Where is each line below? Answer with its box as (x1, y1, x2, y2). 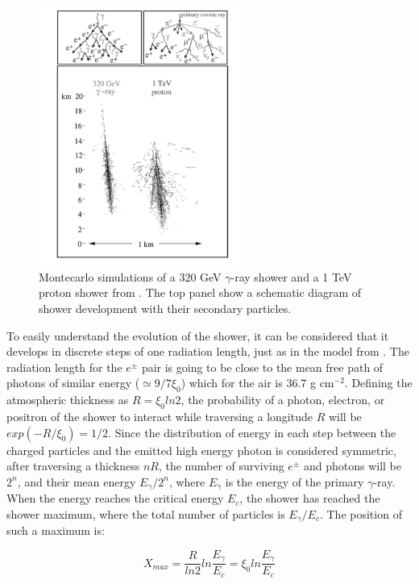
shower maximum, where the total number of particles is (6, 505, 285, 522)
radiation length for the (6, 358, 122, 375)
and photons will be (303, 457, 401, 474)
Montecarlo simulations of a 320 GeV (39, 268, 222, 285)
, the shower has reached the (239, 490, 380, 507)
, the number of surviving (158, 457, 284, 474)
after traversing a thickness (6, 457, 140, 474)
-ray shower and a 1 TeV (230, 268, 352, 285)
